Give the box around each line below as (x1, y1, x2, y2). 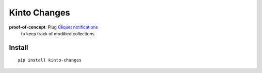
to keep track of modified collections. (21, 30, 96, 36)
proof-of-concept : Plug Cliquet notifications (9, 24, 98, 30)
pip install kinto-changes (17, 58, 82, 63)
